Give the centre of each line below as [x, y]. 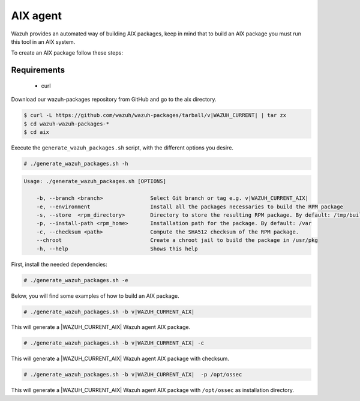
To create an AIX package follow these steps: [67, 53]
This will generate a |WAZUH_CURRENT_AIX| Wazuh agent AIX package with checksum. [120, 359]
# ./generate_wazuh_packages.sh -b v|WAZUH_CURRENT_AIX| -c [114, 343]
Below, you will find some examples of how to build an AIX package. [95, 296]
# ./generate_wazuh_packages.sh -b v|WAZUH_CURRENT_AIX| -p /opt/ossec [133, 375]
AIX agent [37, 16]
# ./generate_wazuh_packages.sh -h [76, 163]
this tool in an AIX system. [43, 41]
